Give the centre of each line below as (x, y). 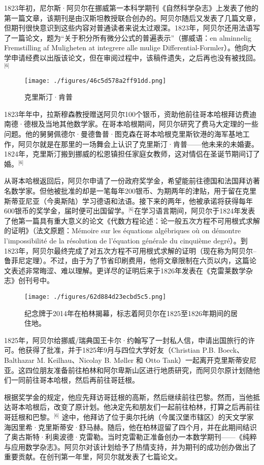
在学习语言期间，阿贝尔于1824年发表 (195, 211)
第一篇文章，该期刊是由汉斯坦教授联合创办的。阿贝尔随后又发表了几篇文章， (132, 18)
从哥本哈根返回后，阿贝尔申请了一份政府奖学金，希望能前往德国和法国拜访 (128, 181)
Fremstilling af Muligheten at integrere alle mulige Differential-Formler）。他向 (126, 48)
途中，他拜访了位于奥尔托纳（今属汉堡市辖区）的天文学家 (158, 416)
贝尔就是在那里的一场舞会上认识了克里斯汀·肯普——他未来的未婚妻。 (142, 144)
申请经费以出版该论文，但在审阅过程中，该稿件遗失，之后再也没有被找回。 (135, 57)
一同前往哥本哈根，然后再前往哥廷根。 (75, 380)
